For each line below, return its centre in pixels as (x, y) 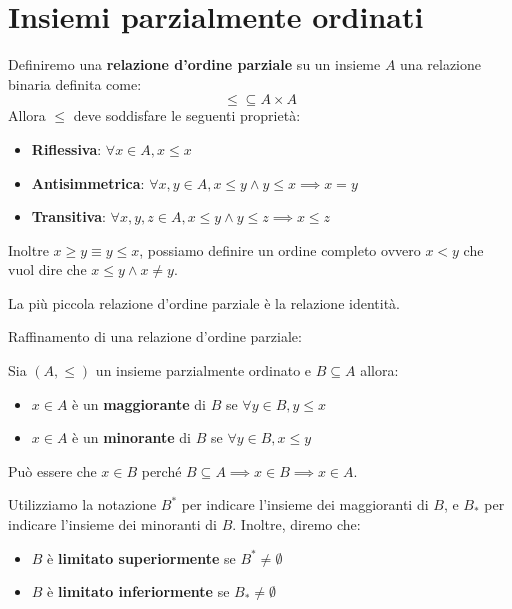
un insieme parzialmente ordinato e (203, 370)
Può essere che (52, 470)
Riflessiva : (66, 148)
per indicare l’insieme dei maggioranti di (305, 504)
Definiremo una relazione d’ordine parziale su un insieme (194, 64)
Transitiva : (68, 216)
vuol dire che (47, 269)
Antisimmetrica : (88, 182)
